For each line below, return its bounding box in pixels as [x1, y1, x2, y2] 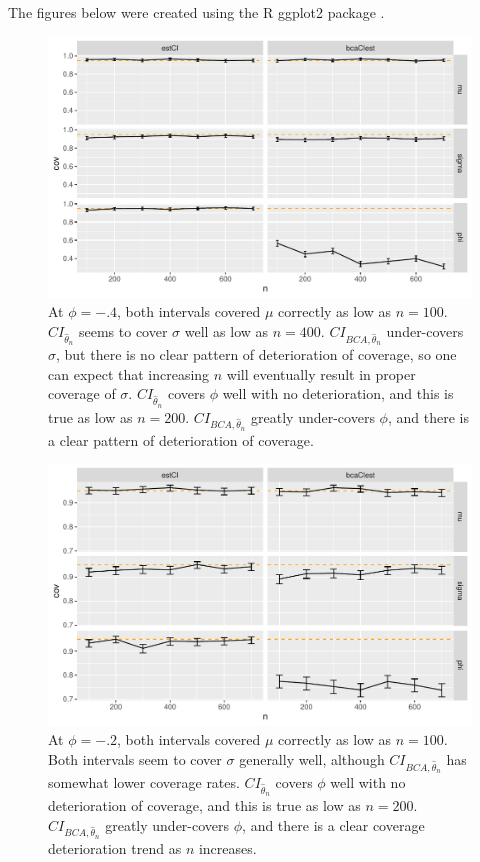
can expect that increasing [48, 363, 210, 384]
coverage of [48, 383, 116, 404]
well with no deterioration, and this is [222, 383, 454, 404]
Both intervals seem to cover [48, 748, 222, 769]
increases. [198, 837, 257, 858]
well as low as [184, 321, 269, 342]
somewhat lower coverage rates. [48, 771, 240, 792]
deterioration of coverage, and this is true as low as [48, 795, 361, 816]
